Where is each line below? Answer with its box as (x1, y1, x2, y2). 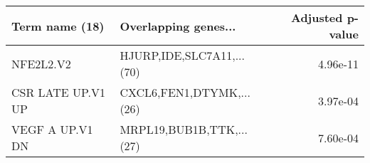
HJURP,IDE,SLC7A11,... (120, 47, 245, 63)
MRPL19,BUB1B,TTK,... (120, 121, 248, 137)
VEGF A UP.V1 (11, 121, 93, 137)
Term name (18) (11, 17, 105, 34)
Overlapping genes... (120, 17, 236, 34)
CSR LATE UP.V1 (11, 84, 106, 100)
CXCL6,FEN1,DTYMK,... (120, 84, 250, 100)
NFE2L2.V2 (11, 55, 71, 72)
